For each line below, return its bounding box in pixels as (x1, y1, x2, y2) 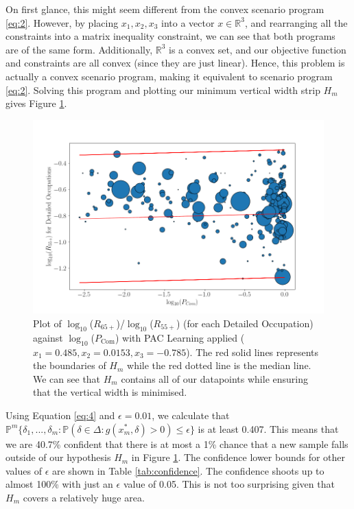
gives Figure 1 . (5, 96, 67, 110)
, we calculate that (152, 407, 230, 422)
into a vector (161, 15, 215, 29)
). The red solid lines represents (186, 344, 319, 359)
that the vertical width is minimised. (33, 385, 187, 399)
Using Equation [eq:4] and (5, 407, 115, 422)
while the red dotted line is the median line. (127, 358, 311, 372)
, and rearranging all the (244, 15, 348, 29)
